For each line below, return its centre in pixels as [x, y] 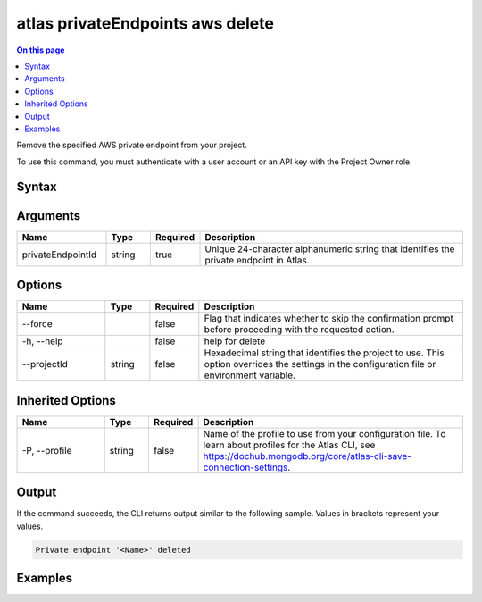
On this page [41, 50]
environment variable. [250, 375]
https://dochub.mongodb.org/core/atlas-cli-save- [307, 456]
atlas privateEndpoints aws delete [145, 23]
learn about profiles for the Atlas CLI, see [289, 445]
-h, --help [42, 341]
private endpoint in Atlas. [257, 260]
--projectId [45, 364]
